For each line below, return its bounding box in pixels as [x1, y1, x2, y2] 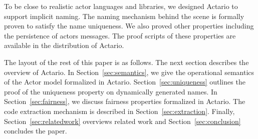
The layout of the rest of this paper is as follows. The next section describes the [4, 56, 249, 67]
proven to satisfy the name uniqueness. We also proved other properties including [4, 20, 254, 31]
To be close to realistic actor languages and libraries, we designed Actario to [4, 1, 238, 11]
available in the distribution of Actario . [4, 40, 124, 50]
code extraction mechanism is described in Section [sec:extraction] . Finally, [4, 105, 235, 116]
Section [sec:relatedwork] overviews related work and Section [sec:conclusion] [4, 115, 241, 126]
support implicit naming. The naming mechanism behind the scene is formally [4, 10, 244, 21]
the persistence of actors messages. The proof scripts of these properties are [4, 30, 236, 40]
